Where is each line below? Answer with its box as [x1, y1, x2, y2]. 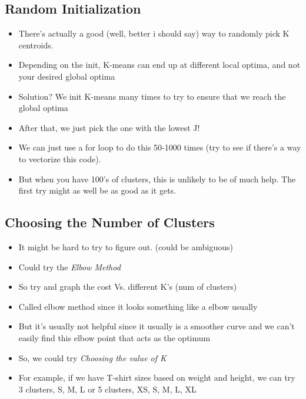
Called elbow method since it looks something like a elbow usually [18, 300, 258, 312]
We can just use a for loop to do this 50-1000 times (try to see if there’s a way [18, 141, 301, 153]
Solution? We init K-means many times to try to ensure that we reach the [18, 90, 286, 102]
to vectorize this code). [18, 152, 101, 165]
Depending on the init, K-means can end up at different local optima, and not [18, 58, 301, 71]
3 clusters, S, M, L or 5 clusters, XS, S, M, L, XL [18, 382, 197, 395]
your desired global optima [18, 70, 115, 82]
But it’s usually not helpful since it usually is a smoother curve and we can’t [18, 320, 295, 332]
